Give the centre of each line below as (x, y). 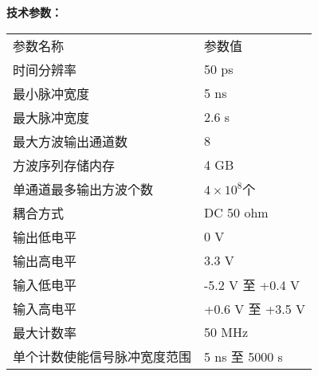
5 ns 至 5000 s (243, 356)
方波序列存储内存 (64, 165)
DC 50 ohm (236, 213)
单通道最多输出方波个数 (83, 189)
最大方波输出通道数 (71, 141)
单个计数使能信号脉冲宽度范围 (102, 356)
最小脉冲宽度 (51, 93)
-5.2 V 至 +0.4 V (252, 284)
